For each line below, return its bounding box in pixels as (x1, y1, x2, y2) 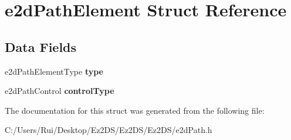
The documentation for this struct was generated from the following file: (5, 104, 265, 116)
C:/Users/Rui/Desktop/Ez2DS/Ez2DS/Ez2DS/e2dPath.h (5, 124, 212, 136)
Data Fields (5, 37, 77, 55)
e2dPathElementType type (5, 65, 103, 77)
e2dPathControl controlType (5, 85, 114, 97)
